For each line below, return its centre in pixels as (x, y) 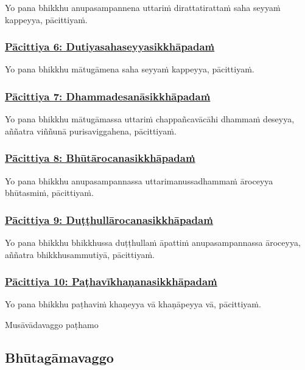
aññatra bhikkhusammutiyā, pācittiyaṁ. (80, 254)
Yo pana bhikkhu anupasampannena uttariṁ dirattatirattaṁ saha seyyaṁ (143, 7)
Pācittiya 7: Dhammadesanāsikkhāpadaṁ (108, 96)
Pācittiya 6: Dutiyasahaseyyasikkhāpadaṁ (110, 47)
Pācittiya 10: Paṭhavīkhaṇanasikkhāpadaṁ (111, 281)
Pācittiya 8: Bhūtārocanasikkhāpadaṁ (100, 158)
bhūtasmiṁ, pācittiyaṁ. (49, 193)
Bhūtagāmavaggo (59, 358)
